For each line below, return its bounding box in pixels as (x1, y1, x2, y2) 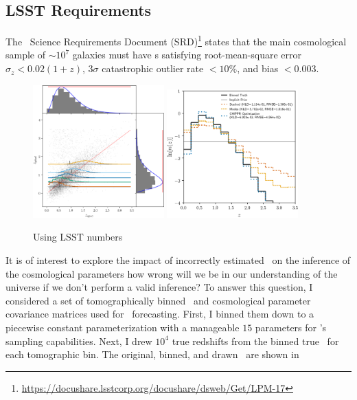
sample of (5, 47, 46, 62)
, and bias (237, 61, 279, 76)
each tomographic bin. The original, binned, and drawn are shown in (5, 347, 299, 362)
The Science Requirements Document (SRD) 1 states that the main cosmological (5, 32, 347, 48)
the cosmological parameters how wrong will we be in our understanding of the (5, 266, 338, 280)
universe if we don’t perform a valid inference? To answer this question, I (5, 280, 313, 294)
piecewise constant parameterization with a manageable (5, 320, 240, 335)
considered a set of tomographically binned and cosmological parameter (5, 293, 311, 307)
